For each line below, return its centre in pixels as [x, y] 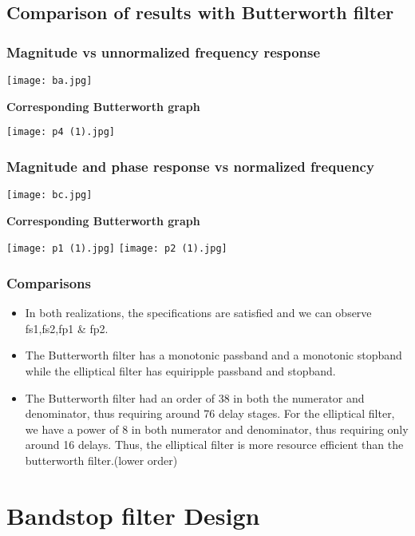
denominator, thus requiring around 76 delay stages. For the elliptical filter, [210, 413]
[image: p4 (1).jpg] [61, 132]
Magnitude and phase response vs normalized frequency [190, 166]
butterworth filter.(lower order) [101, 460]
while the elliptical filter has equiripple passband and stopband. [180, 371]
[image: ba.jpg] [49, 81]
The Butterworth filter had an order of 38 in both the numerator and [195, 397]
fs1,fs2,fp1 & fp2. [67, 328]
